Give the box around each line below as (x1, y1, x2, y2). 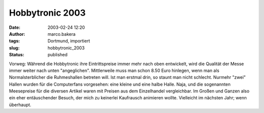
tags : (9, 38, 20, 44)
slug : (9, 45, 20, 51)
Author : (9, 31, 25, 37)
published (47, 52, 68, 58)
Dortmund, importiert (47, 38, 90, 44)
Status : (9, 52, 24, 58)
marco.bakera (47, 31, 76, 37)
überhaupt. (9, 102, 32, 108)
